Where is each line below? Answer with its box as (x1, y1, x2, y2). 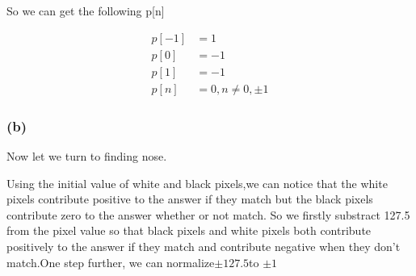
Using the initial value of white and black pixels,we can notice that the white (6, 174, 388, 191)
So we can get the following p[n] (6, 2, 165, 19)
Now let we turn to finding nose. (6, 147, 167, 164)
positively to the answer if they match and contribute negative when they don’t (6, 237, 401, 254)
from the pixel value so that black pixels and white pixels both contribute (6, 222, 372, 239)
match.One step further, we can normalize (6, 253, 215, 270)
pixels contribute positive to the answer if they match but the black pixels (6, 190, 373, 207)
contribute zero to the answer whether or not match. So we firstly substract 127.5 (6, 206, 410, 223)
